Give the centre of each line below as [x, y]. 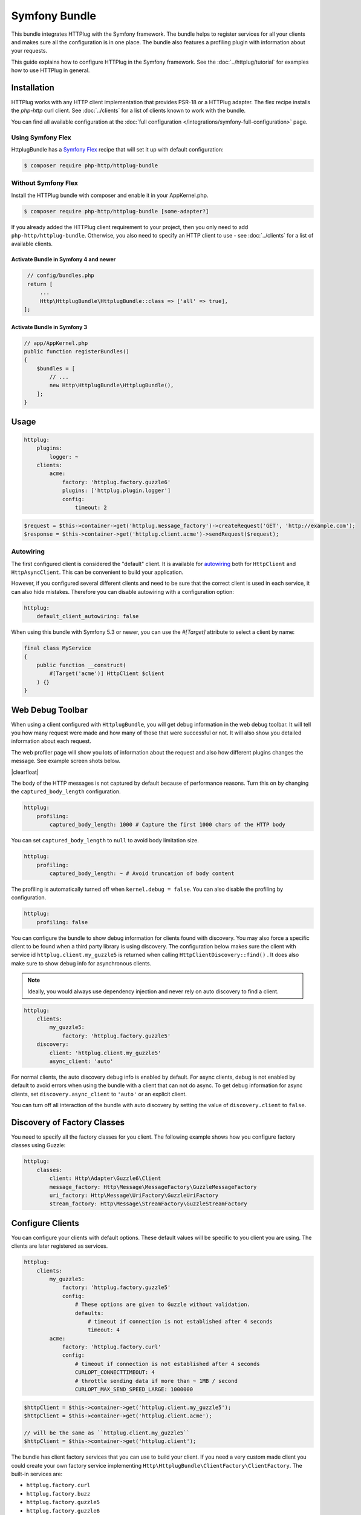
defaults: [89, 1313]
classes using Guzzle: [38, 1145]
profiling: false [62, 922]
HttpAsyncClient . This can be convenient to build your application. [97, 572]
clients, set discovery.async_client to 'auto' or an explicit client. [99, 1094]
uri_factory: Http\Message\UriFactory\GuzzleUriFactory [134, 1195]
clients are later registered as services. [60, 1246]
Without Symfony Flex [44, 183]
